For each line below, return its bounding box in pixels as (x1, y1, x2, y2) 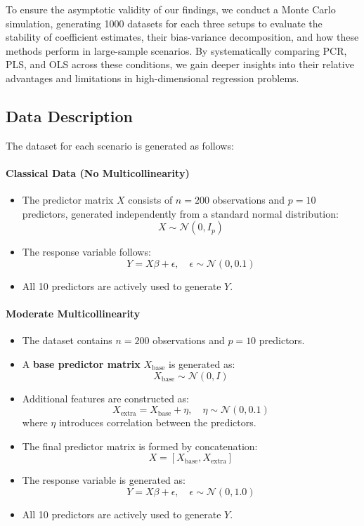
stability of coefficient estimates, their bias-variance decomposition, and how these (6, 29, 359, 44)
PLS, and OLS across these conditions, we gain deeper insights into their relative (6, 57, 354, 72)
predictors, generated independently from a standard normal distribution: (22, 206, 339, 221)
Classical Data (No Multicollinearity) (6, 165, 190, 180)
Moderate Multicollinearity (6, 306, 141, 321)
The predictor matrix (22, 192, 114, 207)
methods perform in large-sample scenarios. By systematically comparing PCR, (6, 43, 347, 58)
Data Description (6, 105, 133, 126)
